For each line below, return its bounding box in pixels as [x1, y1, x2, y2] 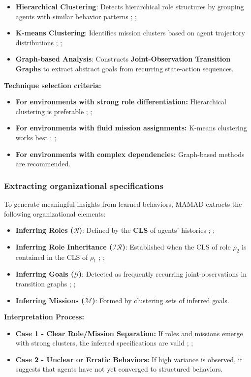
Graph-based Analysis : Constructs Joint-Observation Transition [15, 54, 231, 64]
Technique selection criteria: [4, 80, 101, 90]
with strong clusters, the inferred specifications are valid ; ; [15, 338, 193, 348]
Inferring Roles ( [15, 225, 74, 235]
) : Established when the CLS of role [122, 241, 231, 251]
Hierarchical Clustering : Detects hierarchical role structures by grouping [15, 1, 244, 11]
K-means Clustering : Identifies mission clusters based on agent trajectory [15, 28, 245, 38]
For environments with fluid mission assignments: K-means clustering [15, 123, 247, 133]
